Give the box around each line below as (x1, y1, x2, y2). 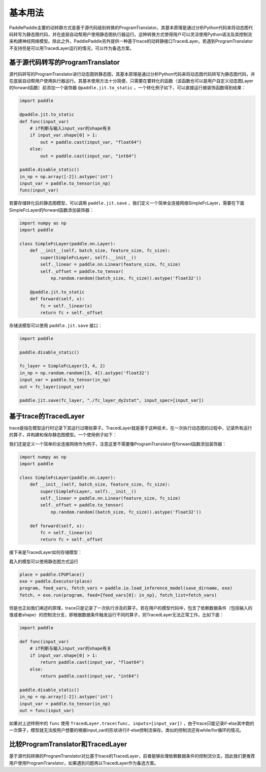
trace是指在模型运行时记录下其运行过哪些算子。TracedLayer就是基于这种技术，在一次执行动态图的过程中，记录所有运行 (9, 425, 252, 431)
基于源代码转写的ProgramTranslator (9, 58, 120, 66)
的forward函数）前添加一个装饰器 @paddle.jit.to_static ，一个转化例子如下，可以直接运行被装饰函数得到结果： (9, 85, 246, 91)
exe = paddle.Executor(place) (19, 579, 93, 584)
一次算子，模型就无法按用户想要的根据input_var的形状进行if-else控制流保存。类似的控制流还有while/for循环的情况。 (9, 727, 244, 733)
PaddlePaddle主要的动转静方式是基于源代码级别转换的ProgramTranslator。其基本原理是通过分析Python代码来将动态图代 (9, 25, 253, 31)
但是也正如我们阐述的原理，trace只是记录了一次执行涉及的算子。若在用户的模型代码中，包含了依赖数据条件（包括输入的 (9, 605, 253, 611)
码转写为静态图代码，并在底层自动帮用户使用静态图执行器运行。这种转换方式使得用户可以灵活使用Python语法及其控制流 (9, 31, 252, 37)
